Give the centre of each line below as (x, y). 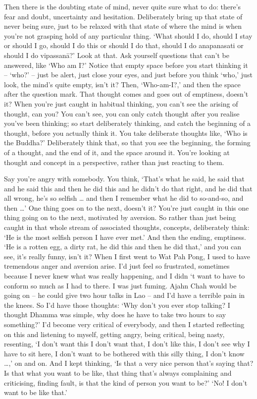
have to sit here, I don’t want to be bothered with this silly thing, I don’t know (124, 353)
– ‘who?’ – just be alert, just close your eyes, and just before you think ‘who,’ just (128, 75)
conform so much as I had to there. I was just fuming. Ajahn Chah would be (120, 285)
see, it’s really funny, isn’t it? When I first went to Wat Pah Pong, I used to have (127, 256)
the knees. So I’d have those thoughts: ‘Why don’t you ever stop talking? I (117, 305)
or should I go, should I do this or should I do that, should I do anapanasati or (124, 45)
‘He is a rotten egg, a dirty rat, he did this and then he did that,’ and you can (123, 247)
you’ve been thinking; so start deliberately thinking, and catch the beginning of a (128, 123)
